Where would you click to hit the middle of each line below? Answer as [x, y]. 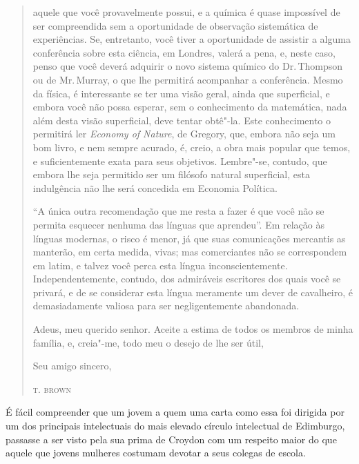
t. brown [52, 388]
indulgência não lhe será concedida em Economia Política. [155, 187]
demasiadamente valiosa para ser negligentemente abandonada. [166, 306]
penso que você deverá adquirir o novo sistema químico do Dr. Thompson [188, 66]
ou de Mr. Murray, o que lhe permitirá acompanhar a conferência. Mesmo [188, 79]
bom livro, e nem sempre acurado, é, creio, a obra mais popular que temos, [192, 147]
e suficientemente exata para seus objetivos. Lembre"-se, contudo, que [180, 161]
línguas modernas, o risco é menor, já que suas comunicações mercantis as [189, 238]
